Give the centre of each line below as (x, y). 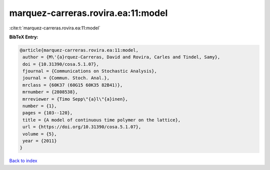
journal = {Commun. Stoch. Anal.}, (66, 78)
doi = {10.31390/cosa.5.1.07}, (61, 64)
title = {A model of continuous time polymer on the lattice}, (102, 120)
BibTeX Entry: (24, 37)
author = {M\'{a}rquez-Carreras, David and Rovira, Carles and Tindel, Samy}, (121, 57)
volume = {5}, (40, 134)
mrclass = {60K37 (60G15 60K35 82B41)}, (73, 85)
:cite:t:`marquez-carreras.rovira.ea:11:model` (55, 28)
